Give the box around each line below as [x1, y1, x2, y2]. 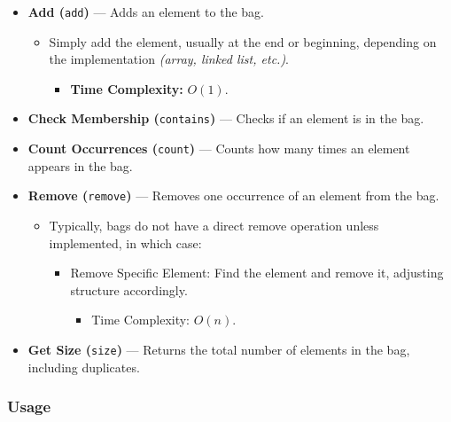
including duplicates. [27, 357, 140, 376]
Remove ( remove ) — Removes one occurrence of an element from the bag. [27, 186, 439, 205]
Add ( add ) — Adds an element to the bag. [27, 3, 264, 20]
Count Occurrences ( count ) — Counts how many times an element [27, 139, 410, 158]
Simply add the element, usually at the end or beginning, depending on [49, 32, 437, 51]
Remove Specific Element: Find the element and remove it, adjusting [70, 263, 444, 282]
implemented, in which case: [49, 233, 202, 252]
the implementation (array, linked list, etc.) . [49, 50, 290, 68]
